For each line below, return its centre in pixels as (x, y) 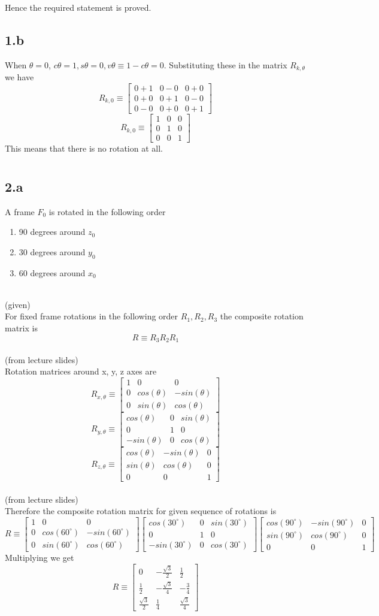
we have (19, 77)
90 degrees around (52, 232)
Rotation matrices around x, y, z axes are (81, 371)
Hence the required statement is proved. (78, 7)
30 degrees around (52, 251)
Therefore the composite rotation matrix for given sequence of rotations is (141, 511)
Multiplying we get (40, 557)
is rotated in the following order (107, 211)
